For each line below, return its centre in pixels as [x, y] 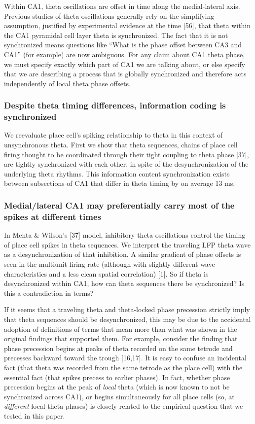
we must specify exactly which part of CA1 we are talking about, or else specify [125, 64]
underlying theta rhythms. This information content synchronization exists [117, 173]
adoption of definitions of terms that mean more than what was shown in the [121, 329]
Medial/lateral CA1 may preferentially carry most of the [119, 205]
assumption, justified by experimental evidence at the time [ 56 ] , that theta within [127, 25]
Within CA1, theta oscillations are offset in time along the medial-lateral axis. [122, 6]
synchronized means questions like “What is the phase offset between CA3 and [123, 45]
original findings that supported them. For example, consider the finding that [121, 338]
